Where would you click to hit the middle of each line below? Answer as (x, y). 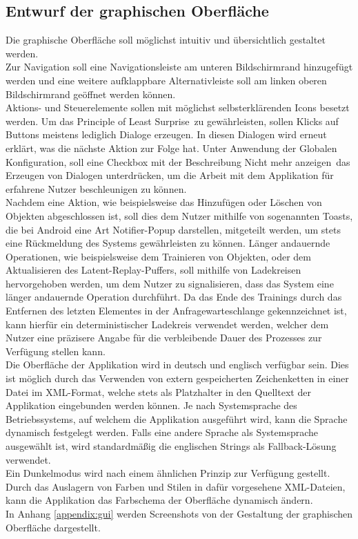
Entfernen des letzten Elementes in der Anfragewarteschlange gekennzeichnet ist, (176, 311)
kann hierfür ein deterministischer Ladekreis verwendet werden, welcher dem (167, 324)
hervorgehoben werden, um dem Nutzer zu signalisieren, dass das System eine (170, 283)
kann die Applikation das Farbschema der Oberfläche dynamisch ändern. (159, 500)
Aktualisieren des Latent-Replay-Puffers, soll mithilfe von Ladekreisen (153, 270)
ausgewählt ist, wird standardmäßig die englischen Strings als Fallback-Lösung (171, 446)
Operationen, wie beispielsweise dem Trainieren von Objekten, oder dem (158, 256)
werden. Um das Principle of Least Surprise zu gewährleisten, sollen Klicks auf (172, 121)
